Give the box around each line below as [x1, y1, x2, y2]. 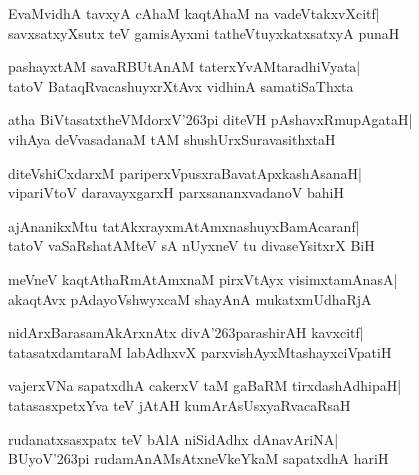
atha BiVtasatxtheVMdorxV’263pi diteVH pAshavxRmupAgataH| [8, 109, 413, 130]
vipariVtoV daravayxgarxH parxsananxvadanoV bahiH [8, 182, 344, 203]
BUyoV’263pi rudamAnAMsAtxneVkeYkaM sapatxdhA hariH [8, 448, 389, 469]
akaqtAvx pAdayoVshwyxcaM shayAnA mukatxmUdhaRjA [8, 288, 372, 309]
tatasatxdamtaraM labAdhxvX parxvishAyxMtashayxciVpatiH [8, 341, 392, 362]
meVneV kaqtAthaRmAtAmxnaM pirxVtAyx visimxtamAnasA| [8, 268, 398, 289]
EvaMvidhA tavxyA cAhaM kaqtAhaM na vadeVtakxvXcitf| [8, 3, 380, 23]
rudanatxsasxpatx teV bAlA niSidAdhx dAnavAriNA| [8, 428, 339, 449]
